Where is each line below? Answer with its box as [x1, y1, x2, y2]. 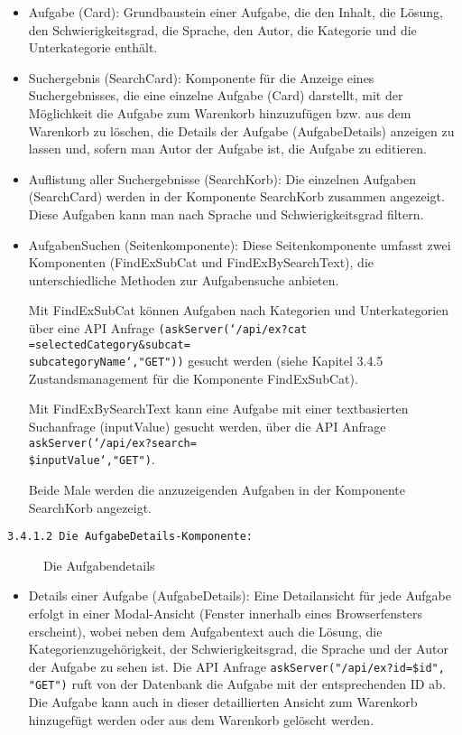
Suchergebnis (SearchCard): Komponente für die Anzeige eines [28, 68, 374, 87]
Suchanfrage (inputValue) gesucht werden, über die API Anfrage [28, 417, 386, 436]
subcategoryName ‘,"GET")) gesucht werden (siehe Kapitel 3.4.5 [28, 351, 383, 370]
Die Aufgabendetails [43, 555, 155, 574]
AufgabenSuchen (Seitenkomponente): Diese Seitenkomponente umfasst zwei [28, 235, 451, 254]
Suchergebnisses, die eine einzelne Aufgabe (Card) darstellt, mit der [28, 86, 403, 105]
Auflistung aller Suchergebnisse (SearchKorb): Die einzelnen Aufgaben [28, 169, 416, 188]
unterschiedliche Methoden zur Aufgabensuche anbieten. [28, 270, 339, 289]
